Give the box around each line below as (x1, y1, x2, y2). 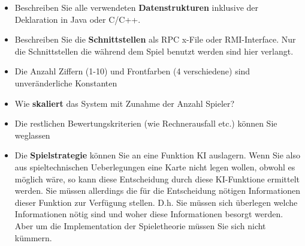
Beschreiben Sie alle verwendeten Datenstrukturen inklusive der (14, 1, 259, 13)
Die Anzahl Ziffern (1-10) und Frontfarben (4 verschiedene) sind (14, 65, 250, 77)
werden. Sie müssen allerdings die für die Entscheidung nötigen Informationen (14, 184, 301, 197)
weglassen (14, 128, 50, 141)
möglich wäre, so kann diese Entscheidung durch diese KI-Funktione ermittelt (14, 172, 300, 185)
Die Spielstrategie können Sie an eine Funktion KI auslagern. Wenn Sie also (14, 149, 300, 161)
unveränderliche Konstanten (14, 76, 117, 89)
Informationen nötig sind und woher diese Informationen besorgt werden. (14, 208, 283, 220)
